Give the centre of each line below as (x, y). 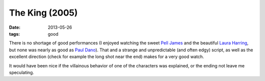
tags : (14, 34)
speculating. (22, 72)
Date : (15, 27)
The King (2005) (43, 13)
